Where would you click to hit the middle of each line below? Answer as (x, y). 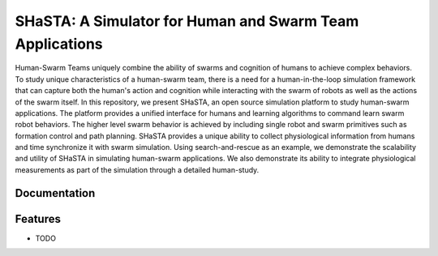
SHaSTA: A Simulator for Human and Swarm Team (187, 21)
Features (38, 219)
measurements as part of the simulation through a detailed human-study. (137, 169)
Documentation (55, 193)
